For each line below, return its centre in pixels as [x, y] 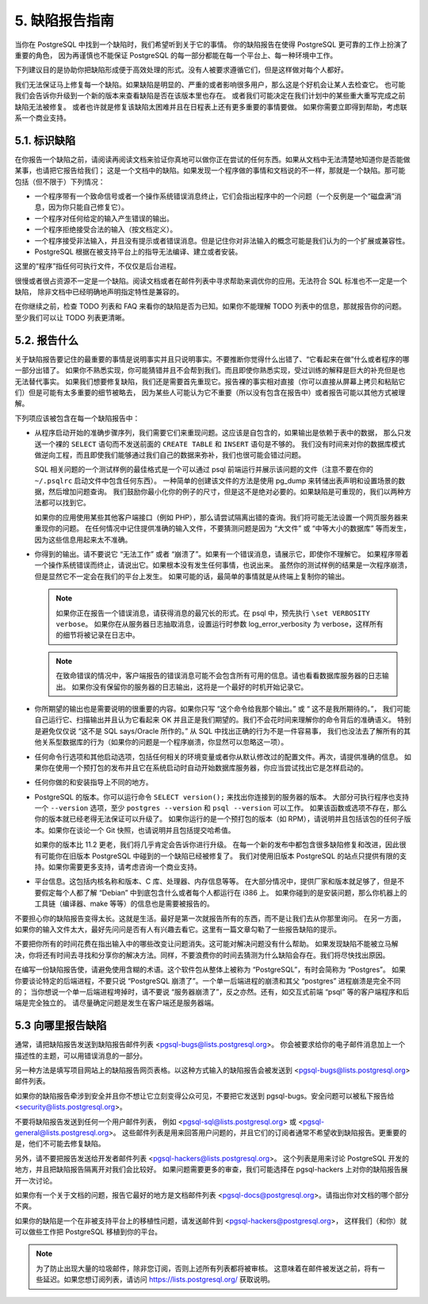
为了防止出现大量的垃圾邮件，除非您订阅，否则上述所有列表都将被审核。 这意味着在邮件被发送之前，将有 [207, 1268]
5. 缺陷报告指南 [64, 21]
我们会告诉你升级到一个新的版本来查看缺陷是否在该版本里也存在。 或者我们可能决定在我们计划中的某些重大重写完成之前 [210, 96]
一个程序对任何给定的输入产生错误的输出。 [104, 218]
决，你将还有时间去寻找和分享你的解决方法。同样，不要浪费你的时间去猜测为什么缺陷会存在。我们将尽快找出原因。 [202, 955]
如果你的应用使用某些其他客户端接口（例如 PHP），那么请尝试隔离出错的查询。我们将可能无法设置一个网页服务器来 [221, 517]
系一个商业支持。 [42, 117]
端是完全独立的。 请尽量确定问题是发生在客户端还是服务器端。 [116, 1003]
